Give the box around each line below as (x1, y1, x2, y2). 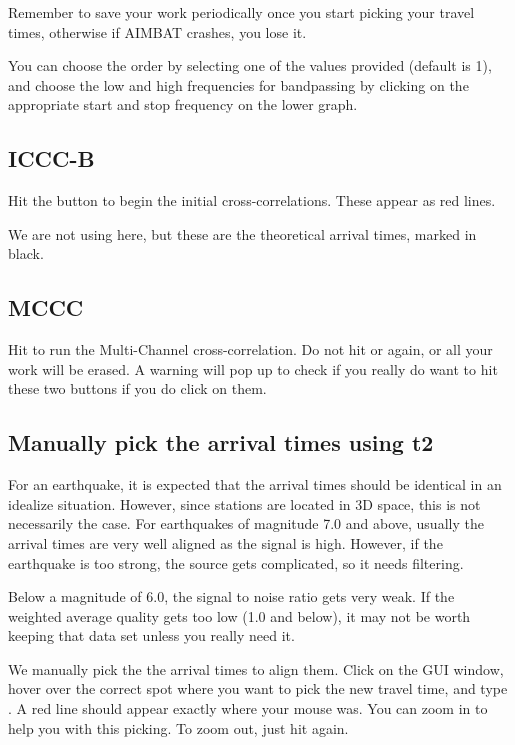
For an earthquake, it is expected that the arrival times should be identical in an (8, 474, 502, 495)
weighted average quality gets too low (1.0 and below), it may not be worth (8, 605, 471, 626)
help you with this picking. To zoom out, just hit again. (8, 717, 349, 738)
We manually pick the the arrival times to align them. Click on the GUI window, (8, 658, 504, 679)
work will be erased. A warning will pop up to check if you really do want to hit (8, 358, 498, 379)
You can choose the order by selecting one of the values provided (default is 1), (8, 55, 492, 76)
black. (8, 243, 44, 264)
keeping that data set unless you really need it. (8, 625, 295, 646)
